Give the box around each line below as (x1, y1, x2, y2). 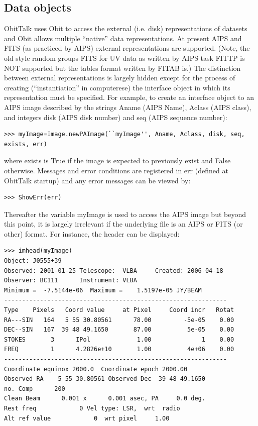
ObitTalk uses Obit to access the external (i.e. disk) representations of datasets (4, 23, 247, 34)
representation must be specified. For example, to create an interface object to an (4, 92, 254, 102)
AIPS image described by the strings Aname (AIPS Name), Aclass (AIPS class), (4, 101, 251, 112)
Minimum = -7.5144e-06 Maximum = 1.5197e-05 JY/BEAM (4, 286, 202, 294)
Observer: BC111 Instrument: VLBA (4, 277, 137, 284)
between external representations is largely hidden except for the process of (4, 72, 235, 83)
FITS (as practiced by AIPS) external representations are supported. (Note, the (4, 43, 250, 53)
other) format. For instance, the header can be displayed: (4, 228, 180, 239)
